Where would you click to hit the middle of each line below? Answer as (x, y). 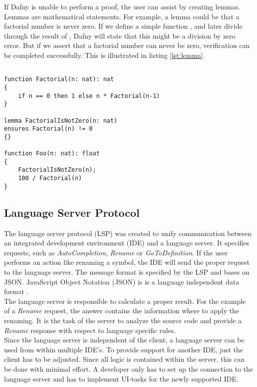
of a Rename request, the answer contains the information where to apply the (122, 311)
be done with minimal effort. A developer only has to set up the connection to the (129, 368)
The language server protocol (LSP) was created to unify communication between (128, 233)
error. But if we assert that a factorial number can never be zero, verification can (127, 45)
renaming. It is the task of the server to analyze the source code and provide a (123, 320)
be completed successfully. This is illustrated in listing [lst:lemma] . (104, 55)
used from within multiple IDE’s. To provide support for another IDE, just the (124, 349)
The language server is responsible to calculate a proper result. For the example (125, 301)
